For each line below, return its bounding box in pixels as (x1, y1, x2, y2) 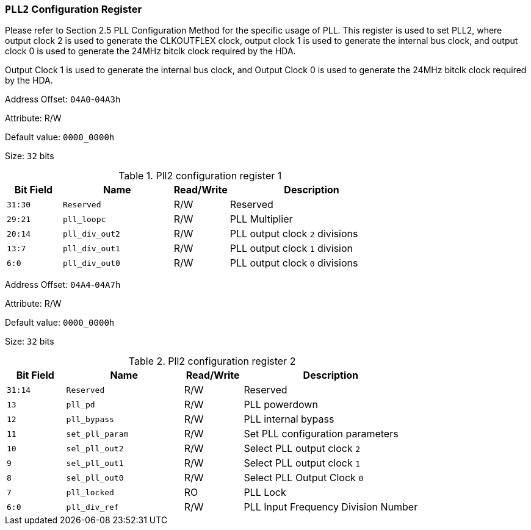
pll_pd (66, 399, 95, 409)
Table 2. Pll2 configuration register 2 (128, 355, 296, 368)
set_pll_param (66, 429, 129, 439)
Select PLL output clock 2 (244, 442, 361, 455)
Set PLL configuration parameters (244, 428, 399, 440)
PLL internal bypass (244, 413, 334, 426)
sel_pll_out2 (66, 443, 124, 453)
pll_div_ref (66, 502, 119, 512)
